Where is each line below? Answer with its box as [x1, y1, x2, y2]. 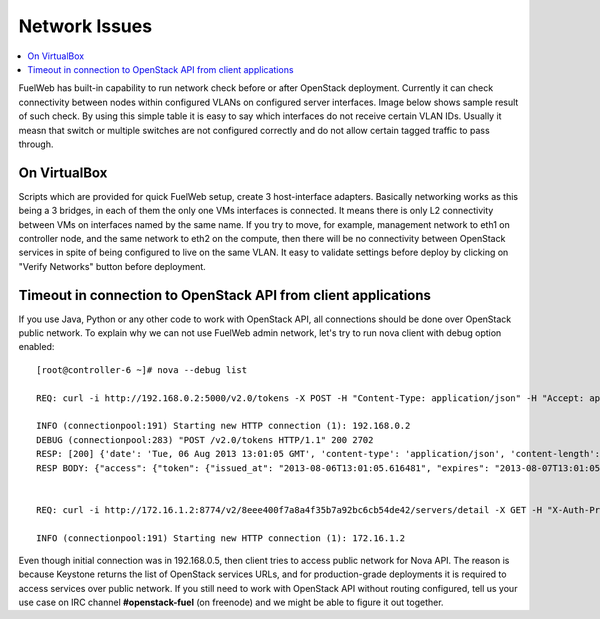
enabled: [18, 341, 55, 353]
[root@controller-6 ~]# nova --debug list [36, 364, 248, 375]
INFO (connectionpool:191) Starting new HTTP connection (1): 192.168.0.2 [36, 420, 411, 432]
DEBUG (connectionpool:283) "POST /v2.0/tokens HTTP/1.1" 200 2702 [36, 434, 374, 445]
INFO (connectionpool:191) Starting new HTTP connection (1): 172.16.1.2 [36, 532, 406, 544]
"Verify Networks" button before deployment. [18, 260, 207, 272]
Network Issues [18, 15, 153, 37]
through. [18, 138, 54, 150]
